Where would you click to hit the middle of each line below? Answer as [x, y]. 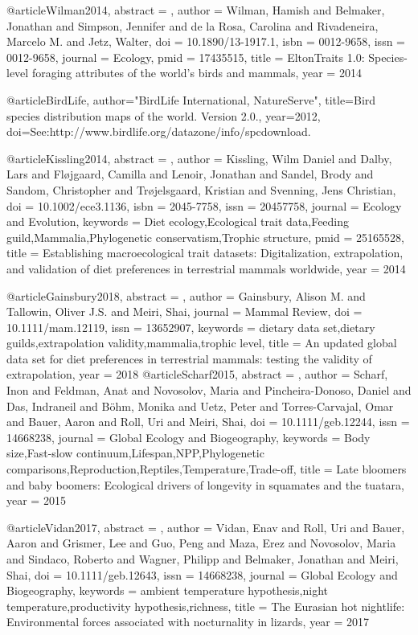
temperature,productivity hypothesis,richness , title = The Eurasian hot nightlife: [206, 606]
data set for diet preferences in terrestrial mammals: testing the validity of [189, 358]
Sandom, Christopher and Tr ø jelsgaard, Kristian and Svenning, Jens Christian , [201, 189]
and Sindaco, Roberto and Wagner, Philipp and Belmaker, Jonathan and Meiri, [203, 559]
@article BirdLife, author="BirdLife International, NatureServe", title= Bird [191, 99]
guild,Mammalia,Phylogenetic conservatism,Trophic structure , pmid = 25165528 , [205, 237]
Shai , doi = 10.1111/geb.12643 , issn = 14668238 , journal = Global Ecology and [202, 574]
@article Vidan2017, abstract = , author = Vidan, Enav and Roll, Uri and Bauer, [206, 527]
